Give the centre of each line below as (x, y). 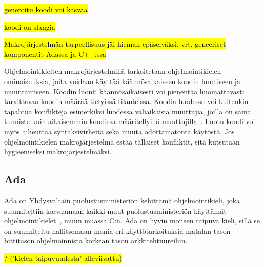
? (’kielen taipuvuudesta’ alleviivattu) (63, 258)
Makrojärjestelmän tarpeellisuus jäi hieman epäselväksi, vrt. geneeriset (115, 44)
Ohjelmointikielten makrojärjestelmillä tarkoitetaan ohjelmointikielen (113, 71)
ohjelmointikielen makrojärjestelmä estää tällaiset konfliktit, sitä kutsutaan (122, 141)
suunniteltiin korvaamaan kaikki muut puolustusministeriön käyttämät (115, 210)
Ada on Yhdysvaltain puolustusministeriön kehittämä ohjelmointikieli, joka (122, 200)
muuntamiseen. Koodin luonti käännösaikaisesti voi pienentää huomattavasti (124, 91)
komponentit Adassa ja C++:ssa (55, 54)
